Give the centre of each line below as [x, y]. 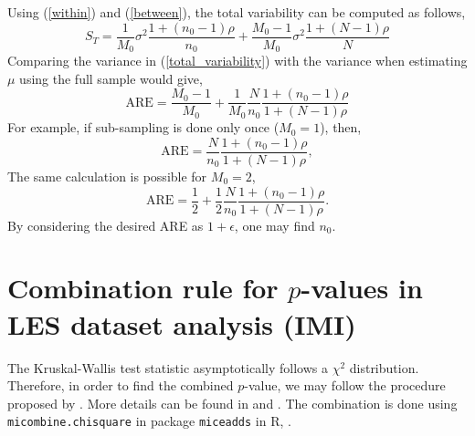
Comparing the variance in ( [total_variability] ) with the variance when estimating [237, 61]
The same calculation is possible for [107, 176]
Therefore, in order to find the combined [121, 385]
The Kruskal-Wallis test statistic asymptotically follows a [168, 367]
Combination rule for [143, 288]
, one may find [274, 225]
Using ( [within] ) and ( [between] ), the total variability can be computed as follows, [237, 12]
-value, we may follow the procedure [345, 385]
